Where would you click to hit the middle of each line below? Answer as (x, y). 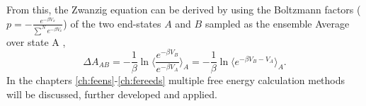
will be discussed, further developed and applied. (112, 94)
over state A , (36, 41)
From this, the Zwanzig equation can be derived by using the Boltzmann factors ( (184, 9)
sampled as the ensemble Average (277, 23)
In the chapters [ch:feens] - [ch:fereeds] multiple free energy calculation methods (176, 80)
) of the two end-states (112, 23)
